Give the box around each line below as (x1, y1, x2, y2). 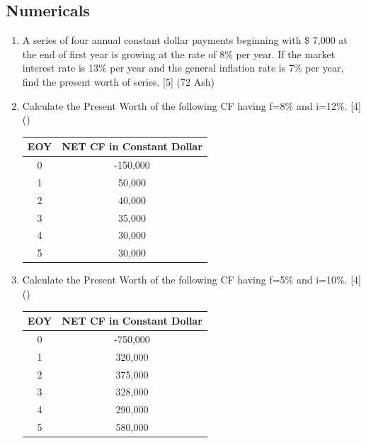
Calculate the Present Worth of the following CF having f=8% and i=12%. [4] (22, 98, 361, 113)
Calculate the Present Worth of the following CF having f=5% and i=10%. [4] (22, 272, 361, 287)
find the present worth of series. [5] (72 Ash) (22, 74, 215, 89)
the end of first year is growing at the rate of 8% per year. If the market (22, 46, 336, 61)
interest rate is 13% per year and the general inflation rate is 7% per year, (22, 60, 344, 75)
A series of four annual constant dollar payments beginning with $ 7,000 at (22, 33, 348, 47)
